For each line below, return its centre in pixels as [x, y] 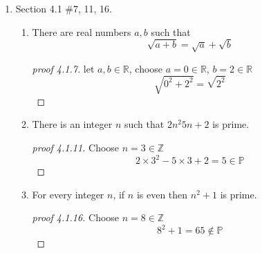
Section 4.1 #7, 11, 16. [64, 8]
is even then [162, 194]
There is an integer [72, 124]
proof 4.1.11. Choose [76, 148]
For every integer [68, 194]
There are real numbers [82, 31]
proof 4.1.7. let [63, 68]
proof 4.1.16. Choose [76, 217]
